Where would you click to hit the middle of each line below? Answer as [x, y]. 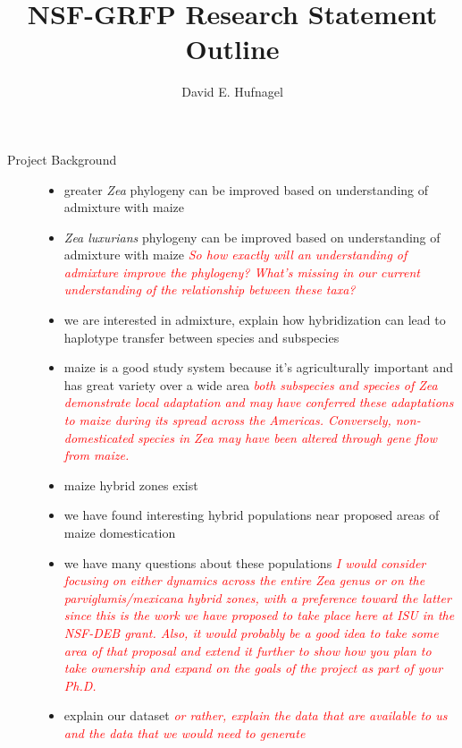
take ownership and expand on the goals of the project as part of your [253, 668]
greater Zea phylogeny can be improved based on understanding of [246, 189]
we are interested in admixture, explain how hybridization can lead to [255, 320]
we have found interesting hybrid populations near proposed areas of [252, 515]
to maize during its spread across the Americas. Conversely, [227, 420]
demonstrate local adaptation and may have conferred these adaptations [259, 402]
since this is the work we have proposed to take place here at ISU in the [259, 615]
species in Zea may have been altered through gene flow [288, 437]
